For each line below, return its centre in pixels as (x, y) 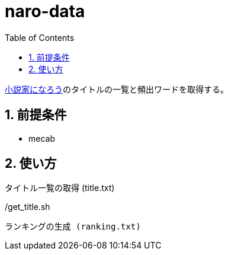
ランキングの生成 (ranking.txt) (73, 227)
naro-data (45, 11)
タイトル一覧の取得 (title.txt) (60, 188)
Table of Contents (40, 37)
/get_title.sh (28, 207)
